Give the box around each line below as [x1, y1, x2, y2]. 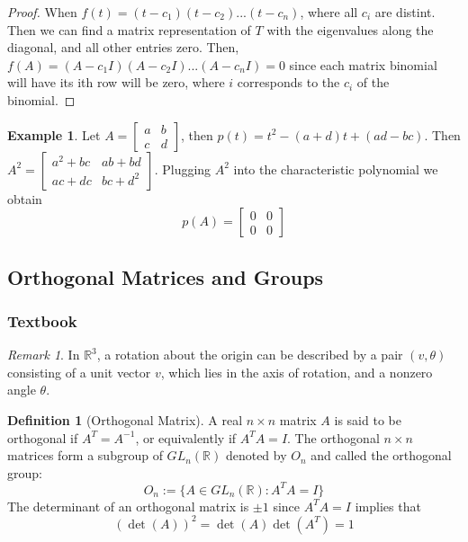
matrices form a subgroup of [7, 446, 163, 465]
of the [356, 73, 390, 92]
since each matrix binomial [289, 55, 437, 74]
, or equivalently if [135, 428, 237, 447]
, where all [300, 3, 358, 21]
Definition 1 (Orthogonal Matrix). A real [7, 410, 243, 429]
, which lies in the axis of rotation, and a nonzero [160, 362, 433, 381]
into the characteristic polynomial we [233, 159, 438, 178]
